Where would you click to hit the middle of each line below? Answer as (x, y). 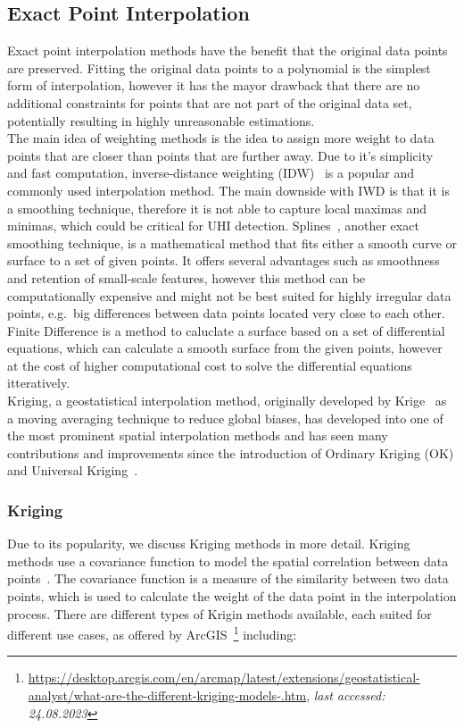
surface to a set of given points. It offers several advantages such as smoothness (224, 260)
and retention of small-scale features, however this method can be (186, 277)
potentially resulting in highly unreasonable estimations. (161, 120)
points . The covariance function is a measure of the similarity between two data (228, 578)
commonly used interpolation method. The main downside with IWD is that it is (228, 190)
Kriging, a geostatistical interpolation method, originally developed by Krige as (227, 401)
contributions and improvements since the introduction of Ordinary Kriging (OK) (231, 452)
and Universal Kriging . (73, 470)
